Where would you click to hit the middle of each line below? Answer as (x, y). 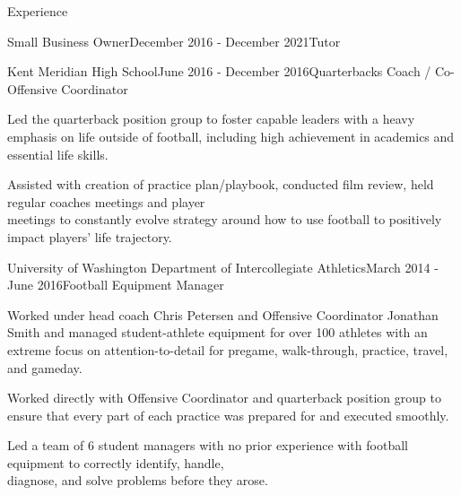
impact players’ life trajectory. (90, 236)
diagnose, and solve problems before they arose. (138, 480)
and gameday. (45, 367)
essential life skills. (58, 154)
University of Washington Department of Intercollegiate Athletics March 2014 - (223, 267)
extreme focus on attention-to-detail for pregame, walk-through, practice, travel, (228, 349)
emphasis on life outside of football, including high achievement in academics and (231, 136)
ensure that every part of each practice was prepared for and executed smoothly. (228, 415)
